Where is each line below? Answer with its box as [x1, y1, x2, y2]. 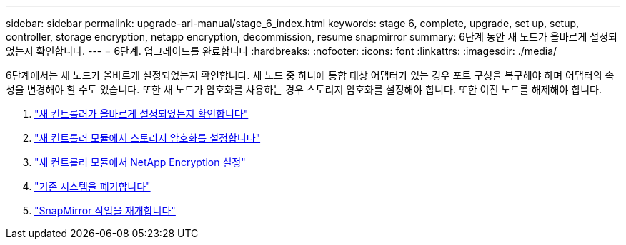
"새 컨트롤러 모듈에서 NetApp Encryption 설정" [34, 156, 246, 168]
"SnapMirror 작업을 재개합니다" [34, 204, 176, 217]
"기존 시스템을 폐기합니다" [34, 180, 151, 192]
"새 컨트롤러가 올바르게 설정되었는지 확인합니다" [34, 108, 249, 120]
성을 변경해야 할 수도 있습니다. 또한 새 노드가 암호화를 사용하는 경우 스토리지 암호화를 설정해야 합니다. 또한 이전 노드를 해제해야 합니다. [6, 83, 602, 95]
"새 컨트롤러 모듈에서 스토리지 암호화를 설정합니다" [34, 132, 261, 144]
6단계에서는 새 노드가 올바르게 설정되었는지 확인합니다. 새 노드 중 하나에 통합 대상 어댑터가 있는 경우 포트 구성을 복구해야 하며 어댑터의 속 [6, 69, 615, 81]
